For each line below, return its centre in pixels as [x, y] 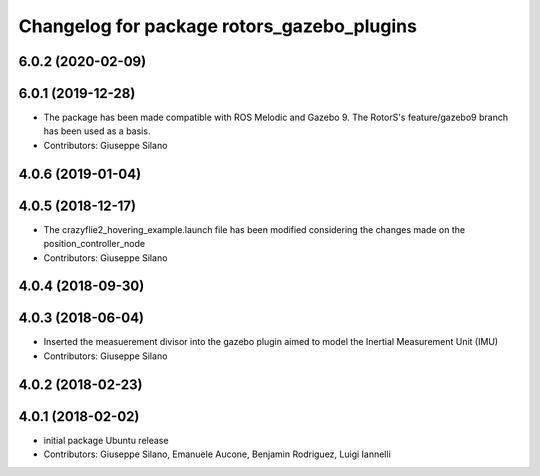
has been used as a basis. [97, 131]
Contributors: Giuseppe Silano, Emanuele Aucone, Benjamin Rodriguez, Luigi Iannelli [217, 454]
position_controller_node [94, 244]
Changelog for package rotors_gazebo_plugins [217, 26]
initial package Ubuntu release [106, 440]
